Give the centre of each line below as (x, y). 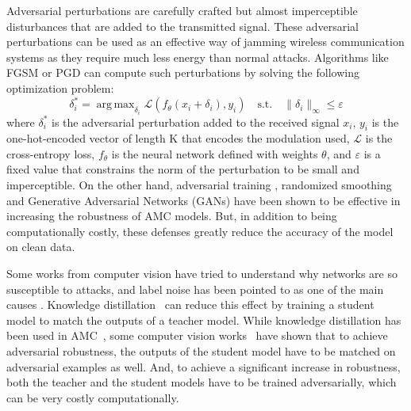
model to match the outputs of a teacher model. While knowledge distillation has (204, 320)
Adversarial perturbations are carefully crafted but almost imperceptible (182, 10)
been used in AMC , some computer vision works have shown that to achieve (197, 335)
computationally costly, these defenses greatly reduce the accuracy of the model (200, 231)
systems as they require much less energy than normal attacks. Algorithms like (198, 57)
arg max (115, 105)
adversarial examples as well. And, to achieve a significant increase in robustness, (204, 366)
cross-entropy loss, (51, 153)
